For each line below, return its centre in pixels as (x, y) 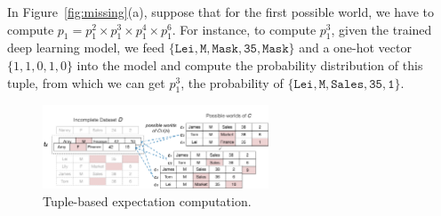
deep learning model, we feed (86, 48)
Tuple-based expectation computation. (147, 200)
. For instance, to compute (244, 29)
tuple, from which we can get (86, 82)
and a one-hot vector (355, 48)
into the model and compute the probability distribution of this (250, 64)
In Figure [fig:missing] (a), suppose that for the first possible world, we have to (221, 12)
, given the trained (381, 29)
